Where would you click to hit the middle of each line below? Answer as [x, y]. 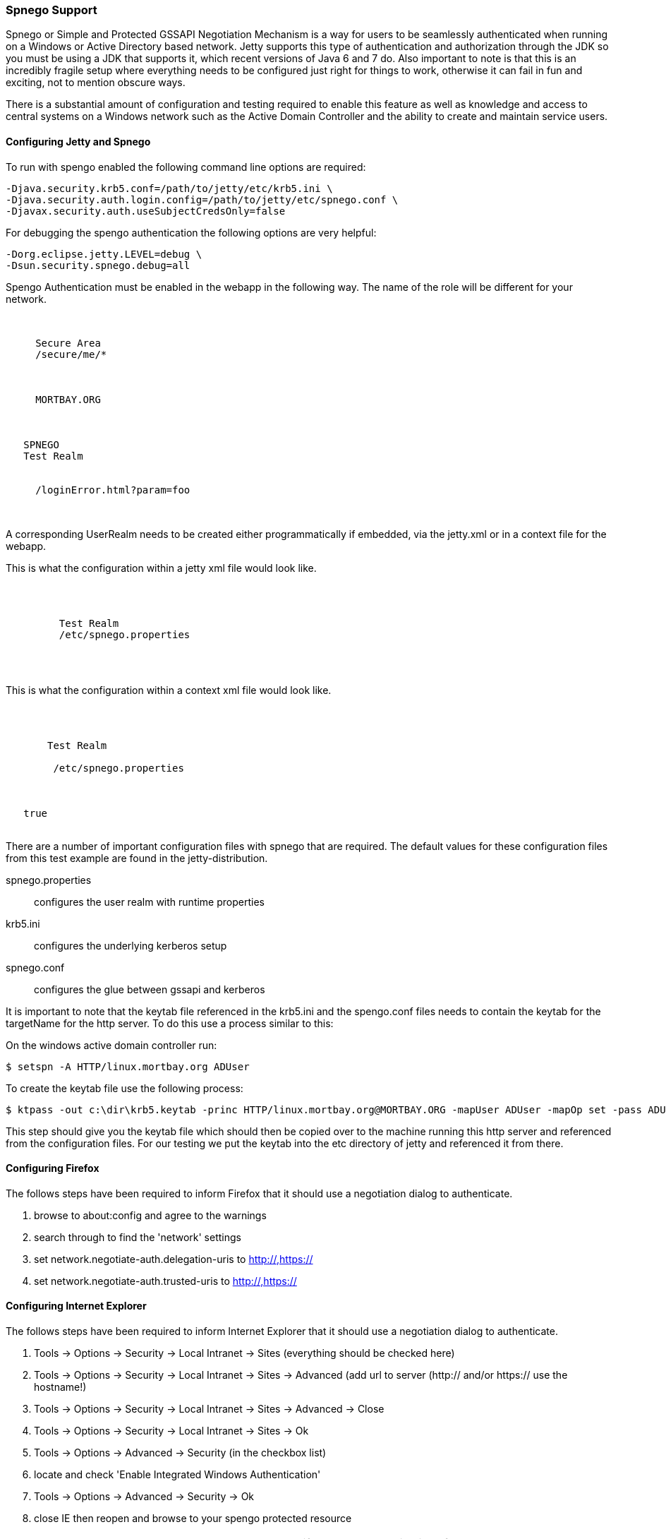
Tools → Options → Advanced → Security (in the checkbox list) [180, 1453]
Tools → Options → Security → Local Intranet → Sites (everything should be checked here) [244, 1353]
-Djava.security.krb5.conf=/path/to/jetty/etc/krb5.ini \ [169, 188]
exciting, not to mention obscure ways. [96, 83]
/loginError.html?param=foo [113, 490]
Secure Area [68, 343]
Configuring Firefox [53, 1168]
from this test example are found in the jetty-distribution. [137, 858]
